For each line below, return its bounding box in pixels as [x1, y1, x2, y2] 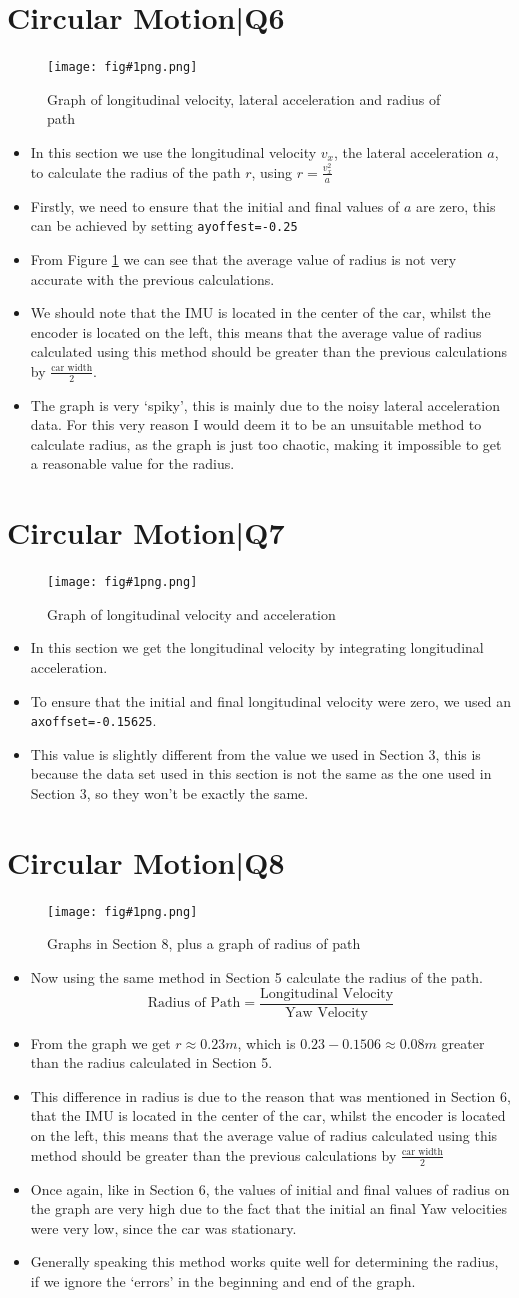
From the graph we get [30, 1032, 171, 1053]
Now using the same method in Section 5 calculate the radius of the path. [30, 967, 483, 988]
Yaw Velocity [285, 1005, 368, 1020]
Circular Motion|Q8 [7, 841, 285, 882]
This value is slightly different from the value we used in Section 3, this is [30, 743, 481, 764]
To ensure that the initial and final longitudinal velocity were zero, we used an [30, 690, 511, 711]
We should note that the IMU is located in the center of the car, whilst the [30, 302, 491, 323]
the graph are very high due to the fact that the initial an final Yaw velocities [30, 1198, 508, 1219]
